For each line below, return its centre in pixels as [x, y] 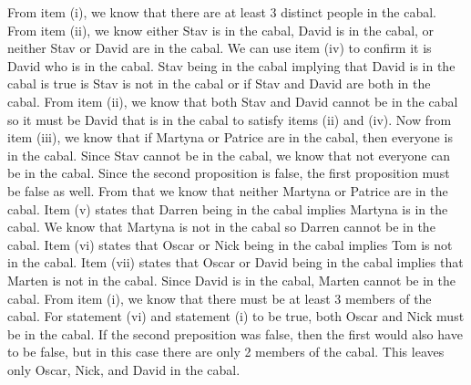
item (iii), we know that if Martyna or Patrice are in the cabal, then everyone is [230, 137]
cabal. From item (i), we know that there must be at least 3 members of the [220, 298]
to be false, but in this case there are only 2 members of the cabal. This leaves [226, 352]
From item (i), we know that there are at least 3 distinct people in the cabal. [222, 12]
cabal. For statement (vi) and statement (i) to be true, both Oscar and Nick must [236, 316]
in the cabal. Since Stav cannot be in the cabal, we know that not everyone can [229, 155]
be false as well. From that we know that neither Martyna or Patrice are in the [228, 190]
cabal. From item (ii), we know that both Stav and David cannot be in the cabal [233, 101]
